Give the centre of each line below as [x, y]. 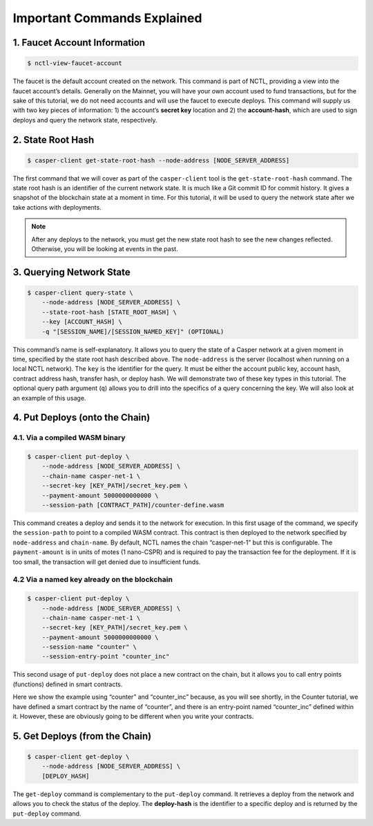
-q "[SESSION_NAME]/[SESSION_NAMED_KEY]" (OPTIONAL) [133, 331]
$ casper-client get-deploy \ [78, 757]
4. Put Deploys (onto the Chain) [82, 417]
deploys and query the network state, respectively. [85, 120]
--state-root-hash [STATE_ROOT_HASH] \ [109, 312]
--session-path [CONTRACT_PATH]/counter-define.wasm [133, 505]
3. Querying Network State [71, 272]
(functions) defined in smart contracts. [68, 684]
